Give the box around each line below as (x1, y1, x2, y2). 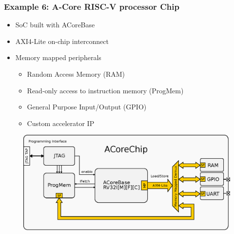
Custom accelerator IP (27, 118, 95, 128)
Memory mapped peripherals (15, 52, 101, 63)
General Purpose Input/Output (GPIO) (27, 102, 147, 112)
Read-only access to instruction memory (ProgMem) (27, 85, 184, 95)
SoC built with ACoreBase (15, 20, 95, 30)
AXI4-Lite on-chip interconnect (15, 36, 109, 46)
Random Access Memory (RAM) (27, 69, 125, 79)
